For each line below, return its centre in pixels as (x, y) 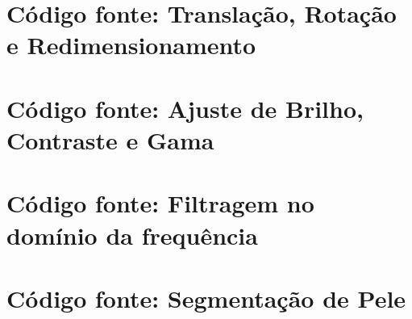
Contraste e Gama (110, 139)
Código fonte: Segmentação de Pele (206, 298)
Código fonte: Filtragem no (160, 203)
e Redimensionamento (131, 45)
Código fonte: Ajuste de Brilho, (185, 108)
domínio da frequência (132, 235)
